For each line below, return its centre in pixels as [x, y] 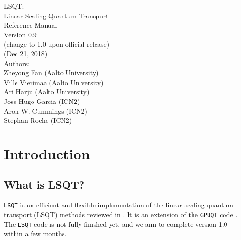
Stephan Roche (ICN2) [38, 120]
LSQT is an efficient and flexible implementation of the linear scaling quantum [119, 205]
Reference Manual [31, 25]
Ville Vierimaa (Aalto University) [54, 82]
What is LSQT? [44, 184]
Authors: [17, 63]
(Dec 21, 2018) [26, 53]
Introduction [47, 153]
